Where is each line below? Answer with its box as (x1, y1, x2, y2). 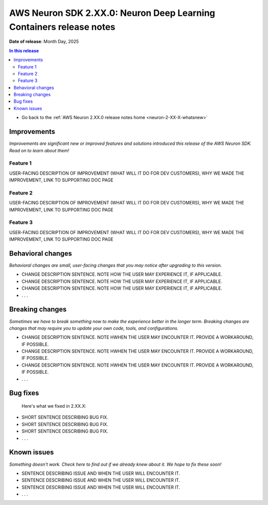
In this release (9, 48, 39, 54)
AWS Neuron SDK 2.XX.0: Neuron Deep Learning (9, 7, 215, 18)
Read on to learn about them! (9, 147, 69, 153)
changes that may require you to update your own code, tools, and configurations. (9, 325, 179, 331)
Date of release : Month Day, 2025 (9, 39, 79, 45)
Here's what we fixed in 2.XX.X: (21, 403, 86, 409)
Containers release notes (9, 21, 116, 32)
